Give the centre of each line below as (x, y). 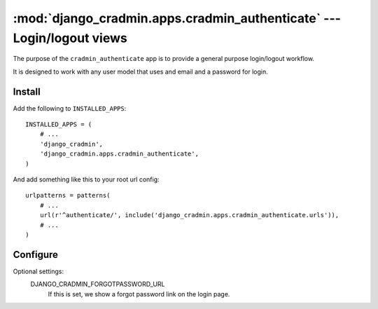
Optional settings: (38, 271)
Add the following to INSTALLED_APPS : (70, 108)
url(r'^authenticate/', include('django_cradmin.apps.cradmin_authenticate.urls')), (189, 215)
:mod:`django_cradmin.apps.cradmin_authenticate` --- (177, 18)
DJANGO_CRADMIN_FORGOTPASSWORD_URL (98, 284)
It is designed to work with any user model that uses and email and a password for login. (141, 71)
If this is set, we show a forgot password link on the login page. (139, 294)
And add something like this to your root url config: (86, 179)
